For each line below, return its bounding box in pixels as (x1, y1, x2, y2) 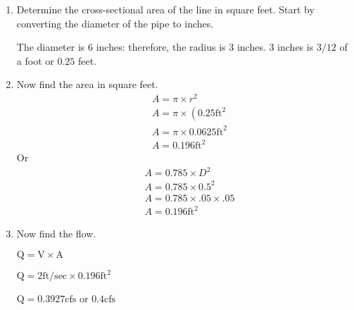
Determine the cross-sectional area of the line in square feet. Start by (16, 2, 315, 16)
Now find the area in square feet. (16, 77, 158, 92)
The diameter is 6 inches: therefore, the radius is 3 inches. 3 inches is (16, 39, 314, 54)
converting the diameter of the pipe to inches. (16, 15, 214, 30)
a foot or (16, 53, 54, 68)
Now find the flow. (16, 226, 96, 241)
